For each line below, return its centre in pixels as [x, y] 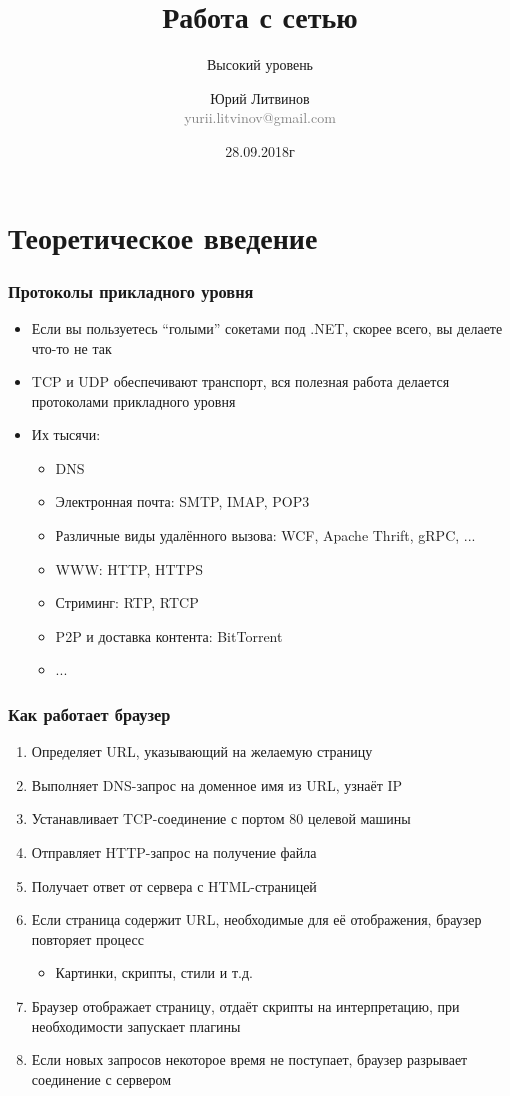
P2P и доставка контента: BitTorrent [169, 635]
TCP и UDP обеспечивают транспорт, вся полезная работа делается [240, 381]
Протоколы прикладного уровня [131, 290]
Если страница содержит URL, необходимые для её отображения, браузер [256, 919]
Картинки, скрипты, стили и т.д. [154, 972]
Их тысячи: [66, 434]
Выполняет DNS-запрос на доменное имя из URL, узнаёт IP [217, 784]
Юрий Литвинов [260, 97]
